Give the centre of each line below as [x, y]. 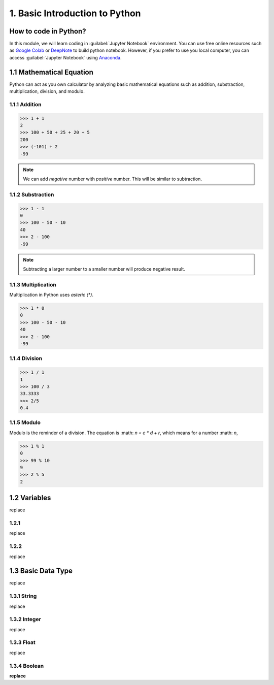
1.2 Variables [30, 498]
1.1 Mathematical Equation [52, 72]
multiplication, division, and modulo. [47, 91]
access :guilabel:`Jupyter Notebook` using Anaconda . [65, 57]
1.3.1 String [23, 596]
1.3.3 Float [22, 642]
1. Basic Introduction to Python [75, 13]
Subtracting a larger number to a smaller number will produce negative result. [104, 269]
